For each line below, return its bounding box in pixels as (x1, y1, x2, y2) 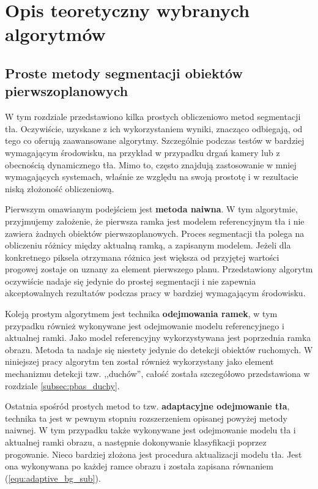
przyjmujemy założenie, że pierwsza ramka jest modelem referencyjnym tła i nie (5, 214, 305, 227)
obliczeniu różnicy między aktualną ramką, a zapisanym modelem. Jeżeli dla (5, 239, 291, 252)
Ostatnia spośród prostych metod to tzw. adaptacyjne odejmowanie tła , (5, 400, 290, 412)
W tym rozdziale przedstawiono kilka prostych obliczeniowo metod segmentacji (5, 110, 301, 123)
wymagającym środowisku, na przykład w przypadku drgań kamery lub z (5, 146, 280, 159)
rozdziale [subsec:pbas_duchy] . (5, 379, 120, 392)
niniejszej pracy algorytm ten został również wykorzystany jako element (5, 355, 274, 368)
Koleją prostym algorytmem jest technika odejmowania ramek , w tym (5, 307, 278, 320)
